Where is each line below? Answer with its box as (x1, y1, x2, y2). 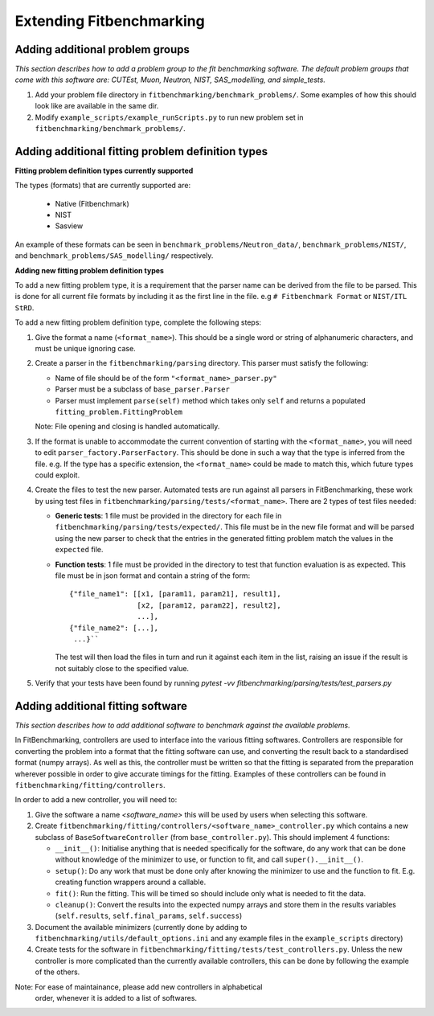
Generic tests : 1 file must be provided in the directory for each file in (55, 511, 282, 521)
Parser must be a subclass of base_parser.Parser (55, 384, 231, 394)
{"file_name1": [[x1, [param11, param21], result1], (69, 589, 281, 599)
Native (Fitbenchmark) (55, 199, 130, 208)
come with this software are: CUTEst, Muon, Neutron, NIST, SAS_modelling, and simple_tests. (14, 75, 325, 84)
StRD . (14, 302, 35, 313)
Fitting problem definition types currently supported (14, 166, 194, 175)
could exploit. (35, 470, 80, 480)
